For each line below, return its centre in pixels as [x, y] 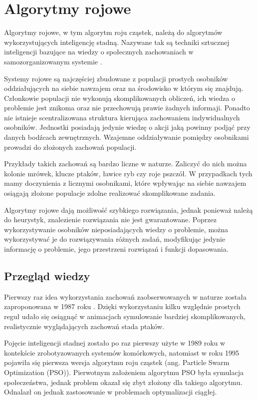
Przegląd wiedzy [47, 275]
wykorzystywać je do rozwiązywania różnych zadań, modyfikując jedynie [115, 239]
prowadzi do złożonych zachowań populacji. [70, 147]
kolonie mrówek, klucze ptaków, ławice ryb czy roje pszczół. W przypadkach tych [128, 173]
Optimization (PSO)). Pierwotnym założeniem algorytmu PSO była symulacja [124, 372]
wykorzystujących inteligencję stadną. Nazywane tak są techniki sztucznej [117, 42]
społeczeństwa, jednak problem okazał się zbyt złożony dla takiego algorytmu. [123, 382]
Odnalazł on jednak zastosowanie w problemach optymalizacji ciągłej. [111, 392]
